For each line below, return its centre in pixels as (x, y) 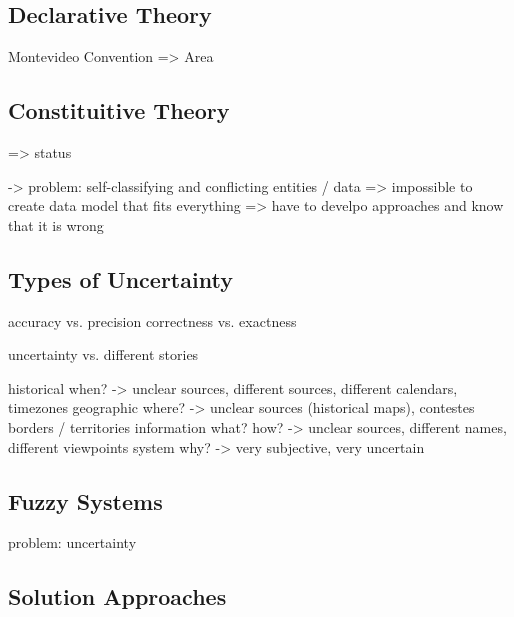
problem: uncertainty (72, 542)
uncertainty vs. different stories (103, 354)
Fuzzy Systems (85, 500)
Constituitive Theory (119, 110)
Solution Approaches (117, 596)
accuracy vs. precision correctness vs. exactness (152, 320)
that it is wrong (56, 224)
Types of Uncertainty (120, 278)
